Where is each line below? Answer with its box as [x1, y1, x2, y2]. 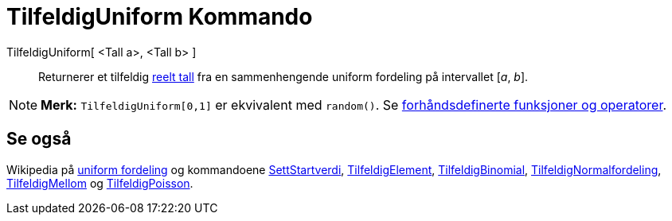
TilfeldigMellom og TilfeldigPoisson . [6, 176, 193, 190]
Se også [6, 129, 72, 149]
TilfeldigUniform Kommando [6, 3, 313, 30]
